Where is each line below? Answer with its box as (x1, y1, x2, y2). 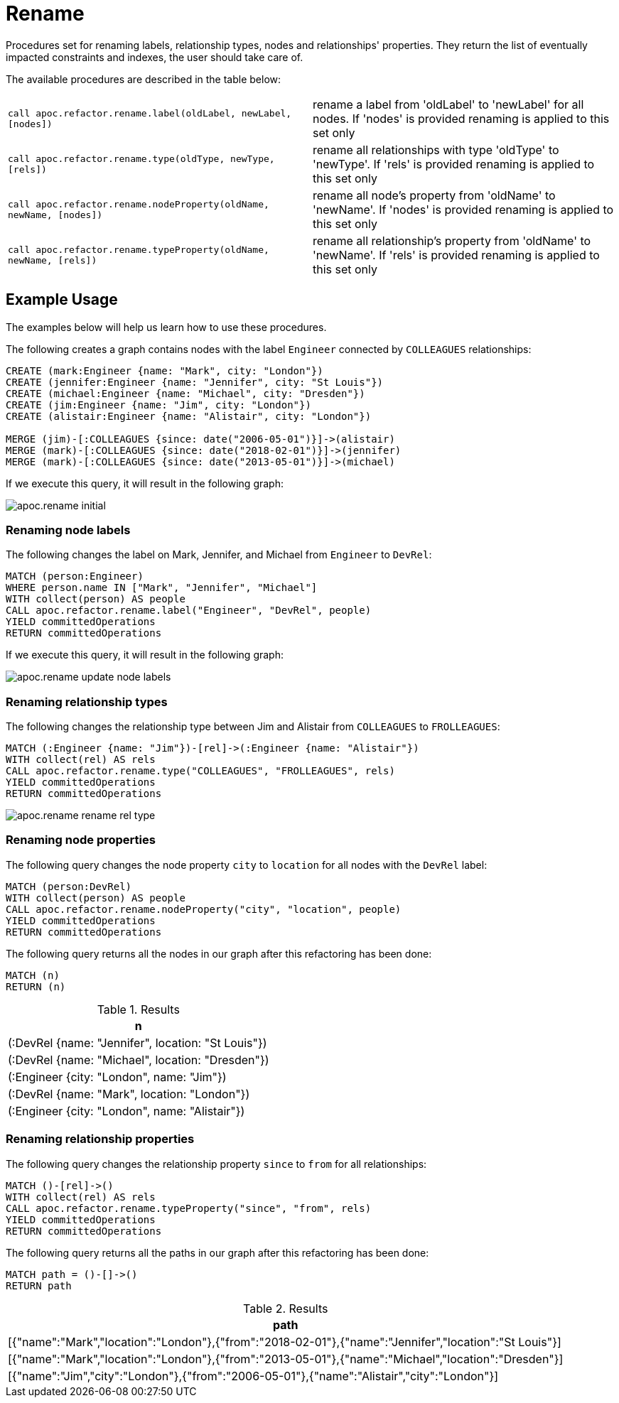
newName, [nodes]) (8, 209, 103, 220)
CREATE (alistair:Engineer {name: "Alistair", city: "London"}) (6, 410, 372, 422)
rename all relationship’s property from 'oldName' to (313, 233, 591, 248)
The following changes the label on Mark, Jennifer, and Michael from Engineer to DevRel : (6, 548, 432, 561)
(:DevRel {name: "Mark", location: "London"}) (8, 1086, 250, 1101)
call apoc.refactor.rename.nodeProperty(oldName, (8, 198, 269, 210)
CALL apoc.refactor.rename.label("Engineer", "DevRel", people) (6, 605, 372, 617)
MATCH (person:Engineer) (6, 570, 144, 583)
